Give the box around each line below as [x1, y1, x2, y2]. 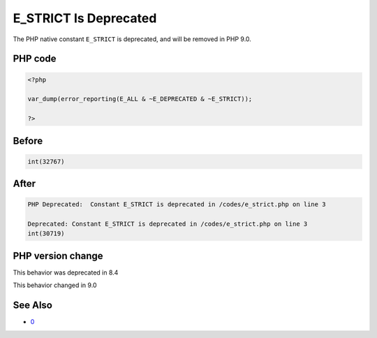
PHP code [13, 53, 57, 65]
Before [13, 135, 43, 146]
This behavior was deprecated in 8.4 [13, 268, 119, 277]
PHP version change [13, 249, 104, 261]
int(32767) [27, 158, 65, 165]
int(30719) [27, 230, 65, 238]
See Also [13, 300, 52, 312]
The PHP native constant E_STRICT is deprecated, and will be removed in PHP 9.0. [13, 35, 251, 43]
